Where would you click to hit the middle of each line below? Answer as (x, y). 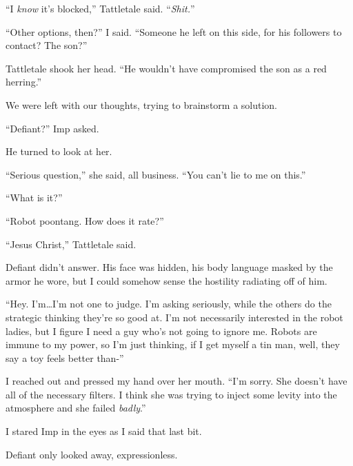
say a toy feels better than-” (65, 357)
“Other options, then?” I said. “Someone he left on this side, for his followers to (174, 31)
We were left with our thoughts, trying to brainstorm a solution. (142, 104)
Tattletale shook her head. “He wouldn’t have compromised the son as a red (166, 68)
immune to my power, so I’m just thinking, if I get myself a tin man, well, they (173, 344)
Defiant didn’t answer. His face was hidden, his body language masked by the (169, 267)
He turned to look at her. (59, 151)
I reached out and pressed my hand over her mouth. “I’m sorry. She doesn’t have (176, 381)
